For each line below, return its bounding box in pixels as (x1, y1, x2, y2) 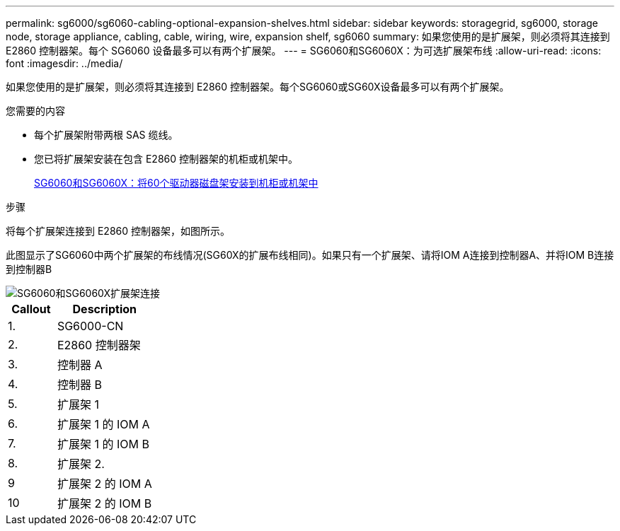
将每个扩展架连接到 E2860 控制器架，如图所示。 (6, 225, 231, 237)
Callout (11, 302, 51, 316)
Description (72, 302, 137, 316)
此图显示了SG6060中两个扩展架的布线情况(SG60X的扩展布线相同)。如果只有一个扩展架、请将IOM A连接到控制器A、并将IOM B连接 (6, 249, 614, 261)
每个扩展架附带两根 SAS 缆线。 (34, 129, 178, 141)
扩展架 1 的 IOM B (57, 437, 149, 451)
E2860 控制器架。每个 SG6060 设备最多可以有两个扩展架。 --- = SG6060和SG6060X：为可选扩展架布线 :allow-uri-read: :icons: (6, 45, 602, 57)
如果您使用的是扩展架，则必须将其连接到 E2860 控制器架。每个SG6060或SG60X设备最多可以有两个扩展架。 (6, 81, 510, 93)
